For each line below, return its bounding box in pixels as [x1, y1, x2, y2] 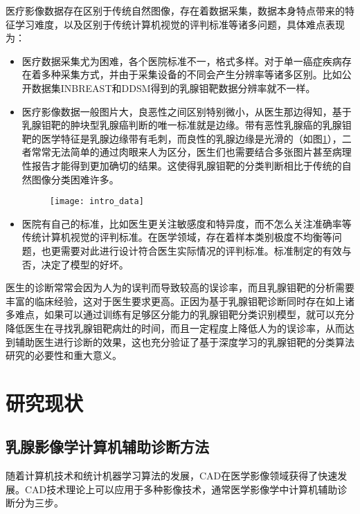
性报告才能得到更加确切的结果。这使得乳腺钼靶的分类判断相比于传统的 [21, 158, 342, 172]
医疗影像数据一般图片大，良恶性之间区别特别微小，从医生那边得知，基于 [21, 104, 352, 118]
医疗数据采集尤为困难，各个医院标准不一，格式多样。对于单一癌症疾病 [21, 53, 342, 68]
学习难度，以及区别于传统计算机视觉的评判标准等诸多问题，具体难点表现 [15, 17, 345, 31]
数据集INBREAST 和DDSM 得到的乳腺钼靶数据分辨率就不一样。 [31, 80, 316, 95]
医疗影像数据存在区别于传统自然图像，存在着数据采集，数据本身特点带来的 [6, 3, 345, 17]
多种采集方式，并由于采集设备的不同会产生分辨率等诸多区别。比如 [41, 67, 342, 82]
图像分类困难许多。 [31, 172, 119, 186]
